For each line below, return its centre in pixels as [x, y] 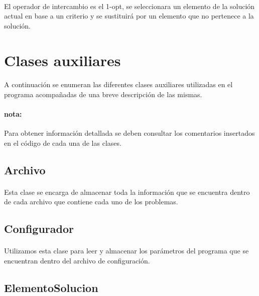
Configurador [39, 229]
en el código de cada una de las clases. [63, 142]
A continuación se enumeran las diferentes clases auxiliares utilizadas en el [118, 84]
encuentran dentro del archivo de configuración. [77, 261]
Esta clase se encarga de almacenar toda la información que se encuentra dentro [127, 192]
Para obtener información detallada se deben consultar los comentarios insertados [129, 133]
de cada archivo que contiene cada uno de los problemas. [91, 202]
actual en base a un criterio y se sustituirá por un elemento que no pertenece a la [129, 16]
